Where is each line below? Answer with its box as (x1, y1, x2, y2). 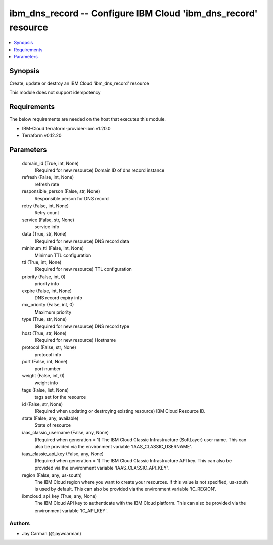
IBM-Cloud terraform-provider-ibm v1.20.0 (22, 125, 111, 131)
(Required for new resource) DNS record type (34, 323, 130, 329)
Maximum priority (34, 309, 72, 315)
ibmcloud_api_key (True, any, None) (22, 493, 97, 499)
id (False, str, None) (22, 401, 63, 407)
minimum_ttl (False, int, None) (22, 245, 84, 251)
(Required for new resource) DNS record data (34, 238, 129, 244)
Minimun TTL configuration (34, 252, 92, 258)
